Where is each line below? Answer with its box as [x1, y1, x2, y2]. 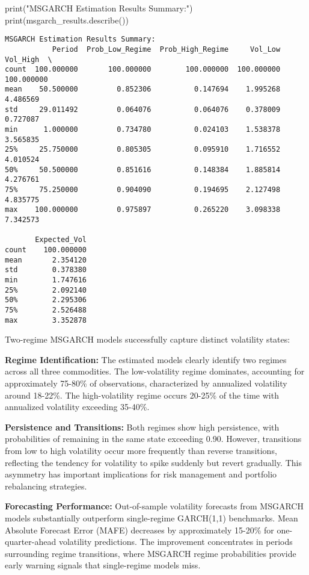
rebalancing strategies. [5, 479, 87, 492]
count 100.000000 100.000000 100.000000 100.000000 [5, 65, 281, 74]
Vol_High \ [5, 55, 52, 64]
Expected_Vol [35, 235, 87, 244]
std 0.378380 [5, 266, 87, 275]
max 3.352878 [5, 315, 87, 325]
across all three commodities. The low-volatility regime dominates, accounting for [5, 365, 305, 378]
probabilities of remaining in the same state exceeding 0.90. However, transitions [5, 432, 302, 445]
